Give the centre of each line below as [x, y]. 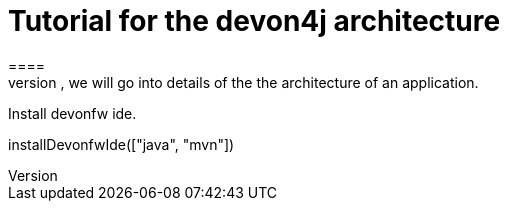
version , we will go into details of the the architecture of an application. [243, 82]
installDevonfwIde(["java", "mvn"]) [121, 144]
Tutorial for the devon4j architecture [254, 21]
